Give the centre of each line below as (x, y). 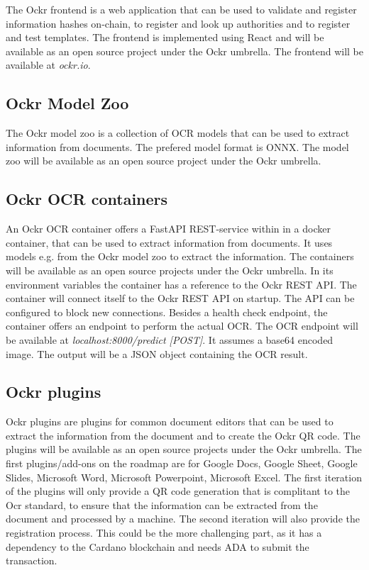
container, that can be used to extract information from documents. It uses (169, 242)
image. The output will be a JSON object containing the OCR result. (157, 353)
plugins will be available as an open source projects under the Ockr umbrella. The (184, 449)
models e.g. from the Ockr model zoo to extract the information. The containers (180, 256)
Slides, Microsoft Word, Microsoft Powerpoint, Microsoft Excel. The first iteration (184, 477)
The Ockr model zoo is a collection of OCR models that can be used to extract (178, 133)
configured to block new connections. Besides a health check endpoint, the (167, 312)
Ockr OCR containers (87, 199)
